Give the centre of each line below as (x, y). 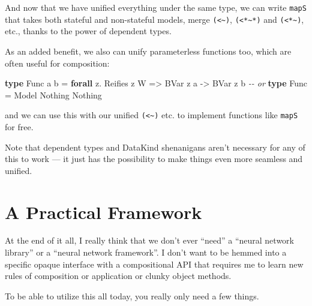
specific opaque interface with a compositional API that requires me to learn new (154, 264)
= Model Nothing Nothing (53, 94)
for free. (19, 126)
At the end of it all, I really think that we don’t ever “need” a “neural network (149, 240)
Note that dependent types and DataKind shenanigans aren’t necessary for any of (155, 147)
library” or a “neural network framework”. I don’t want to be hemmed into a (146, 252)
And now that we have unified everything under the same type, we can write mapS (156, 7)
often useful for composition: (57, 63)
